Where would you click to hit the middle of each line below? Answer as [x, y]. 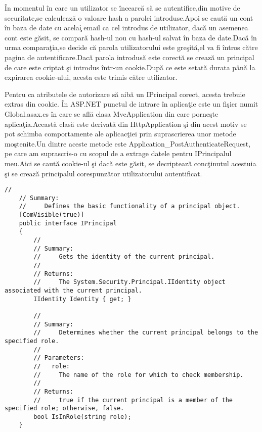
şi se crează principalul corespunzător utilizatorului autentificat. [103, 173]
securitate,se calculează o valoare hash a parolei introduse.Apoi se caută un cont [129, 17]
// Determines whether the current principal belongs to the [146, 333]
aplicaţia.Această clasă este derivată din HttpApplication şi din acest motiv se [126, 124]
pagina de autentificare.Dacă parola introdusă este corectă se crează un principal [129, 57]
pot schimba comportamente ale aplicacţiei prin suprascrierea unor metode [120, 134]
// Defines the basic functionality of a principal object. [129, 206]
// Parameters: [59, 358]
